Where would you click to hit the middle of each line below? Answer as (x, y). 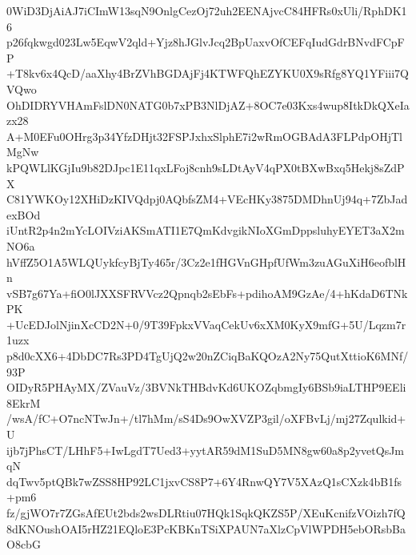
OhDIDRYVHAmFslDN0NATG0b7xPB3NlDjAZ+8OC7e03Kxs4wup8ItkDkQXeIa (208, 105)
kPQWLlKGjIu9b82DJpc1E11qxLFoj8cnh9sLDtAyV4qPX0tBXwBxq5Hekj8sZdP (206, 167)
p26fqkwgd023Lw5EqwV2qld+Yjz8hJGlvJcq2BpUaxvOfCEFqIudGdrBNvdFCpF (206, 42)
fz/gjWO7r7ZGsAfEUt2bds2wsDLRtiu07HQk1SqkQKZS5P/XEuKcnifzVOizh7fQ (206, 513)
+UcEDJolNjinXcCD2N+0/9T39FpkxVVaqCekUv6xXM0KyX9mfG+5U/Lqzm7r (206, 324)
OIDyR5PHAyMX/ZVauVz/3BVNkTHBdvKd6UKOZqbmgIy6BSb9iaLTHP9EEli (206, 387)
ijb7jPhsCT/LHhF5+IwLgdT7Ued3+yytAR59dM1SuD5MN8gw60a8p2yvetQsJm (206, 450)
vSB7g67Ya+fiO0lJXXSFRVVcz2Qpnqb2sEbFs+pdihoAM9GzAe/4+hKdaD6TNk (207, 293)
